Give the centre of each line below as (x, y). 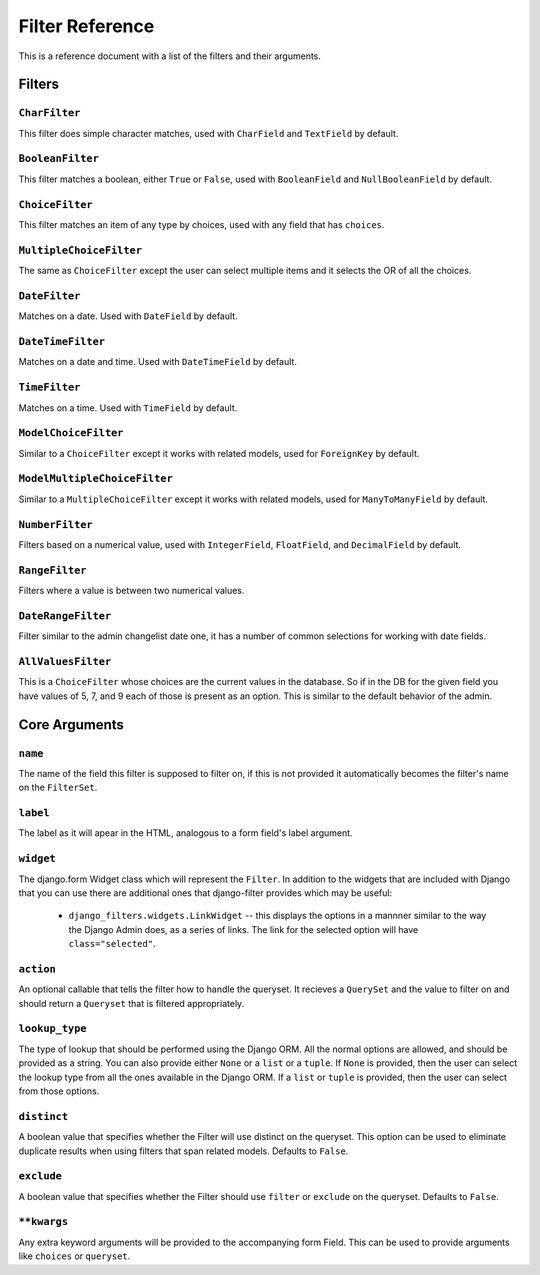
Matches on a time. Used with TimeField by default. (128, 407)
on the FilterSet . (58, 787)
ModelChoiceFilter (71, 433)
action (37, 968)
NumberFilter (56, 524)
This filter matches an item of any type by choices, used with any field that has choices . (201, 224)
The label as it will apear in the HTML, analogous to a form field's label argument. (186, 833)
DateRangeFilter (65, 615)
